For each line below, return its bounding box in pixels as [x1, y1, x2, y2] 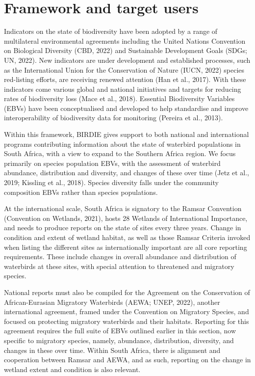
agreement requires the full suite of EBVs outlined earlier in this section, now [4, 325, 236, 336]
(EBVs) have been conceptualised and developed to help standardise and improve [4, 103, 249, 113]
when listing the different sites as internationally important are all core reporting [4, 242, 247, 252]
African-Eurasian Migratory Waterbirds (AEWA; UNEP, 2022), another [4, 296, 220, 307]
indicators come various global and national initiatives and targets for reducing [4, 83, 241, 94]
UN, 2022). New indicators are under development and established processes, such [4, 54, 251, 65]
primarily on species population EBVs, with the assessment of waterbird [4, 158, 221, 168]
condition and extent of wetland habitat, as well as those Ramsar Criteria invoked [4, 232, 251, 242]
